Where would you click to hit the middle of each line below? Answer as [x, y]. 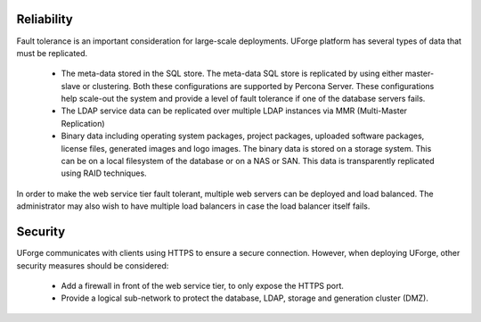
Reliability [45, 19]
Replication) [83, 123]
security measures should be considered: [93, 265]
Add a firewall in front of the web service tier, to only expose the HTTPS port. [203, 285]
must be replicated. [52, 53]
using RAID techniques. [104, 173]
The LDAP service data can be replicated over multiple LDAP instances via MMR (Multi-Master [234, 111]
